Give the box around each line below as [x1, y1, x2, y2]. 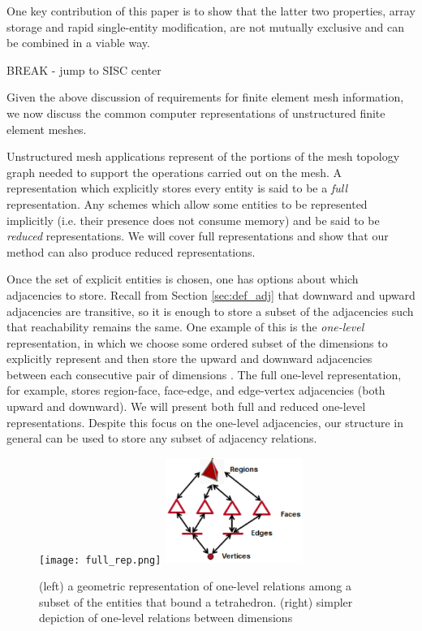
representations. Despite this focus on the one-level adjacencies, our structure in [6, 413, 403, 430]
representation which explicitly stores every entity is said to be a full [6, 179, 347, 197]
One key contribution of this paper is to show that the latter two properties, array [6, 2, 416, 19]
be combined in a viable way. [6, 34, 150, 51]
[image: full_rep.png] [39, 554, 161, 566]
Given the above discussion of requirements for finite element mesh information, [6, 89, 404, 106]
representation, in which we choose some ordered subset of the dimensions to [6, 334, 388, 351]
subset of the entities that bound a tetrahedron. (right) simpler [39, 593, 353, 610]
